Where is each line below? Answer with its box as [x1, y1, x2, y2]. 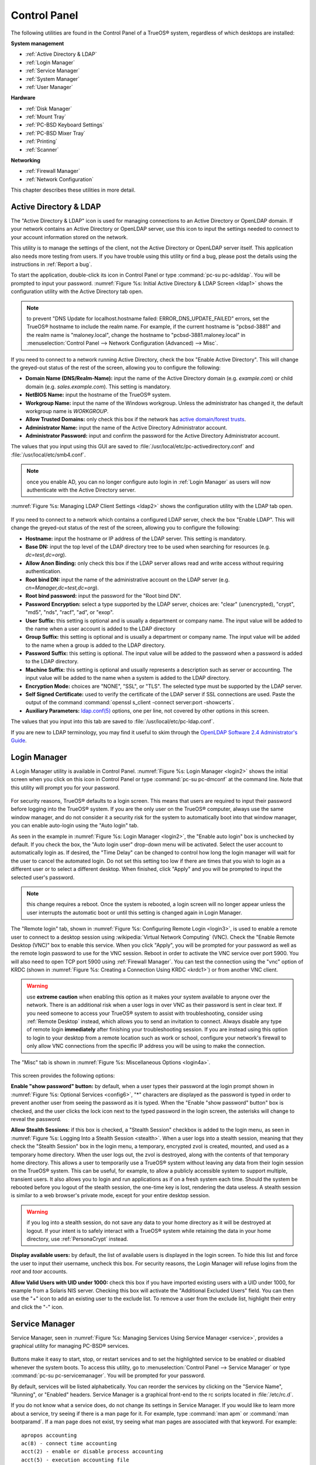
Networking [11, 157, 41, 164]
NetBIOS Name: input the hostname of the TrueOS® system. [25, 391, 171, 398]
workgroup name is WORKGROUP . [25, 407, 109, 414]
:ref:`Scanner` [25, 146, 59, 153]
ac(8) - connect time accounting [21, 1440, 117, 1447]
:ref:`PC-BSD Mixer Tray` [25, 130, 86, 137]
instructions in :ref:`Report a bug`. [11, 261, 92, 268]
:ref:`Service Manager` [25, 67, 80, 74]
